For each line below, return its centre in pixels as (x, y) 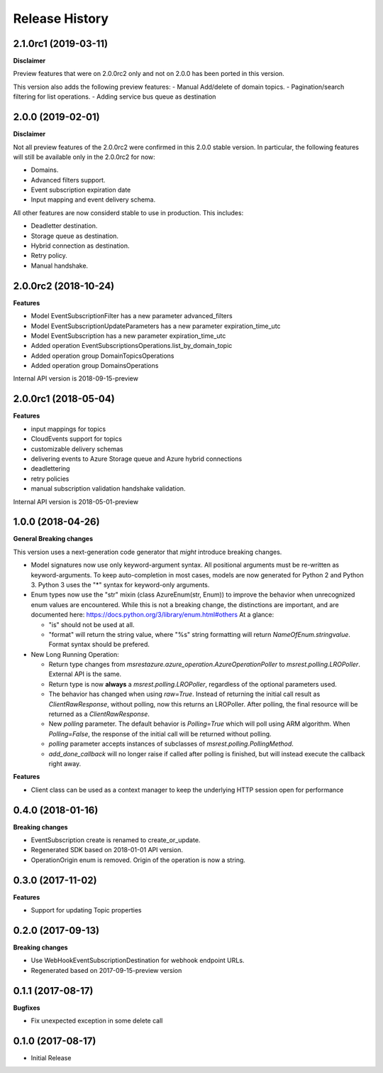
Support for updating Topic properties (86, 910)
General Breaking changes (53, 539)
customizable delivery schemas (77, 449)
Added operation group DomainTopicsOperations (102, 356)
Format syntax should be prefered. (99, 644)
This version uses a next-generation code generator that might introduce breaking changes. (148, 552)
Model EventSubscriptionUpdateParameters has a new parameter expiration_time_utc (156, 326)
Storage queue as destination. (75, 236)
